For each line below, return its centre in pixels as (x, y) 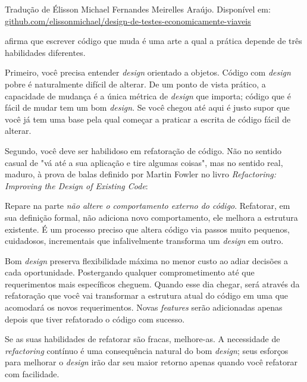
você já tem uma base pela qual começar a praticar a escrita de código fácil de (148, 119)
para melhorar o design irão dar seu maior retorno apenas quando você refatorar (151, 362)
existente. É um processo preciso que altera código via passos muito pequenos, (147, 229)
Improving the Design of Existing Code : (76, 185)
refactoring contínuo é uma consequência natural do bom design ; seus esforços (147, 350)
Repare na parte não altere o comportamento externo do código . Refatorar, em (148, 206)
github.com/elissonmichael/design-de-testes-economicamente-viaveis (128, 21)
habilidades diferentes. (45, 52)
